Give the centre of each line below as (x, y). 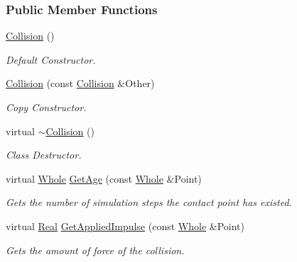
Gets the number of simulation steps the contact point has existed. (149, 202)
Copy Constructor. (46, 107)
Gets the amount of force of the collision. (95, 250)
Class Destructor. (44, 155)
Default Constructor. (51, 59)
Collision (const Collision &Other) (80, 83)
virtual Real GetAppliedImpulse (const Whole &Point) (125, 226)
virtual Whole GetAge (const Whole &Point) (104, 178)
